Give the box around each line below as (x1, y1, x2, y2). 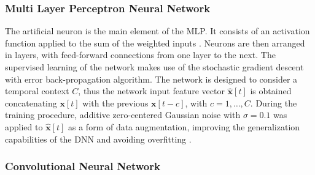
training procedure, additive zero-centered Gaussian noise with (5, 108, 241, 121)
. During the (250, 96, 297, 109)
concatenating (5, 96, 57, 109)
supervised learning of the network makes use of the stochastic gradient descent (5, 61, 304, 73)
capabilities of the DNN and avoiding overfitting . (5, 132, 192, 145)
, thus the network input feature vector (78, 84, 225, 97)
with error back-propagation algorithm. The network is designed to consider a (5, 72, 298, 85)
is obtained (250, 84, 292, 97)
